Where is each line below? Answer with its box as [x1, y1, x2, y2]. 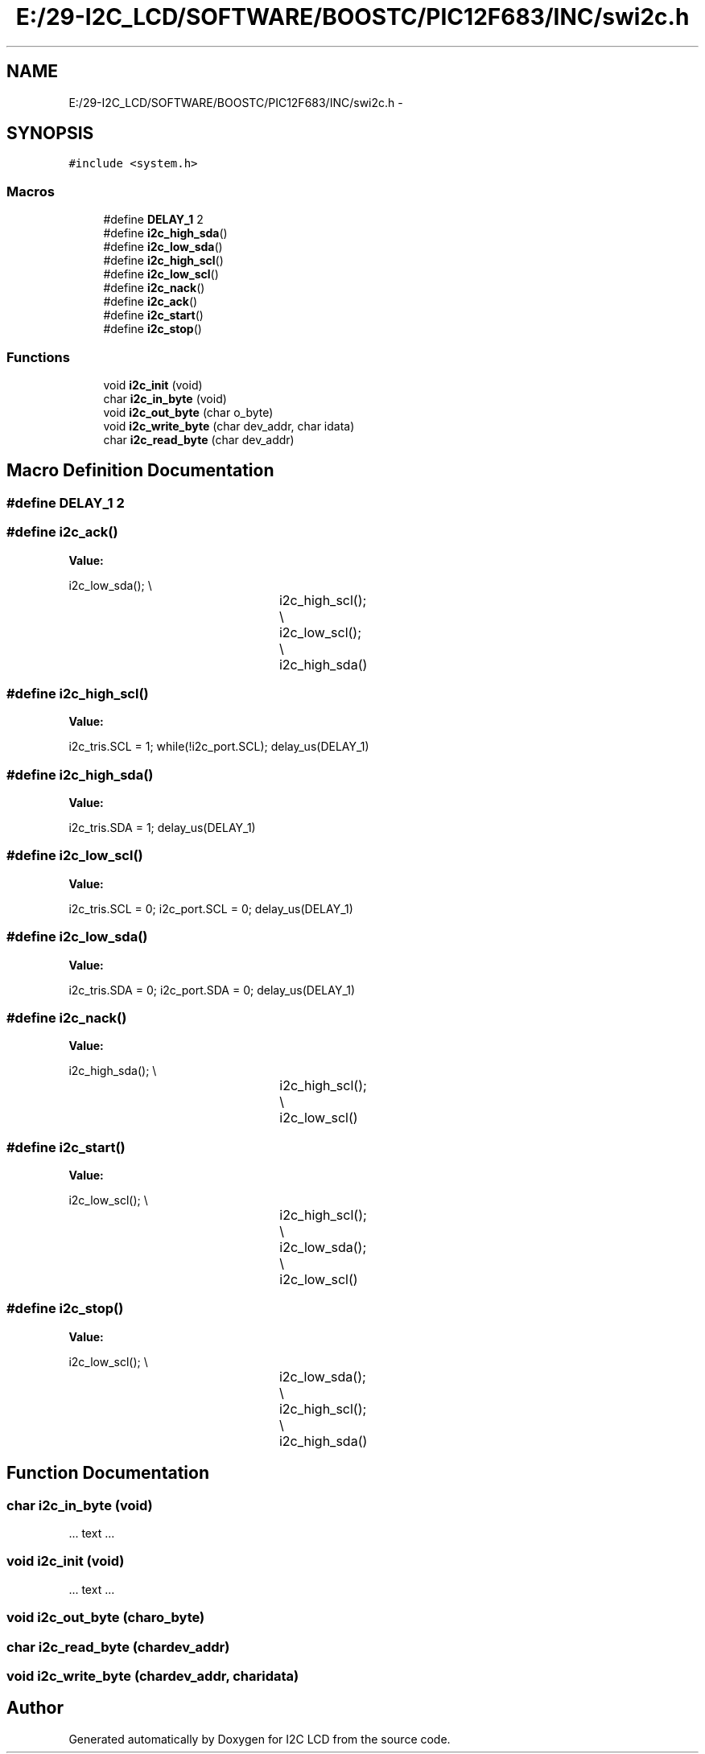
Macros [6, 183, 55, 200]
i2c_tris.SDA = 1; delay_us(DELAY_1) [68, 821, 256, 835]
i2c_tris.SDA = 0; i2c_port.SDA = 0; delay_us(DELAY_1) [68, 982, 356, 997]
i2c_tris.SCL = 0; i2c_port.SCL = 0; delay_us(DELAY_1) [68, 901, 353, 916]
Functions [6, 348, 70, 365]
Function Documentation [6, 1463, 209, 1484]
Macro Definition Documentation [6, 460, 274, 481]
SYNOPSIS [6, 123, 94, 144]
